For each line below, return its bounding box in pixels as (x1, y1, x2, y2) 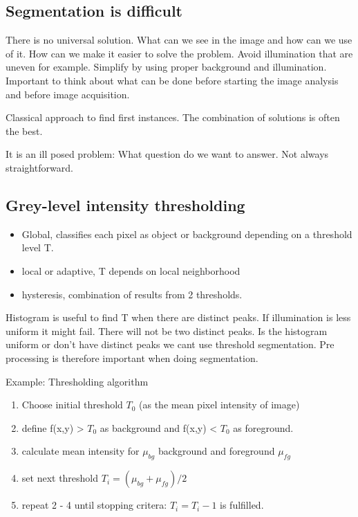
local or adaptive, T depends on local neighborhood (21, 263, 241, 278)
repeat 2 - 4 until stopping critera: (21, 498, 167, 512)
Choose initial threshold (21, 397, 123, 412)
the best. (6, 123, 43, 138)
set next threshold (21, 471, 99, 485)
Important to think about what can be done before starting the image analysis (6, 73, 339, 87)
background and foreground (158, 444, 275, 458)
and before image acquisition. (6, 87, 130, 101)
